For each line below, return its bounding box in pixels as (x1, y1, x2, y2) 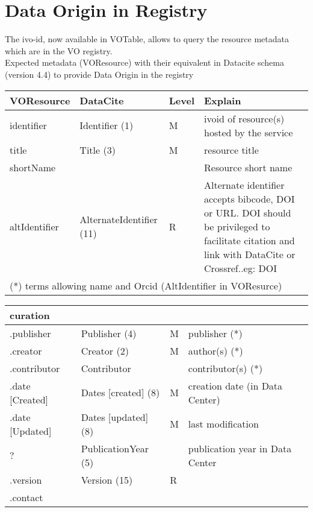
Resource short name (204, 160, 293, 174)
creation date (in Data (188, 378, 283, 393)
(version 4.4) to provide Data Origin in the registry (5, 68, 194, 80)
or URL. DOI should (204, 205, 291, 220)
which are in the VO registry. (5, 44, 113, 57)
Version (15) (81, 472, 133, 487)
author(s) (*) (188, 343, 243, 358)
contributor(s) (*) (188, 361, 263, 375)
